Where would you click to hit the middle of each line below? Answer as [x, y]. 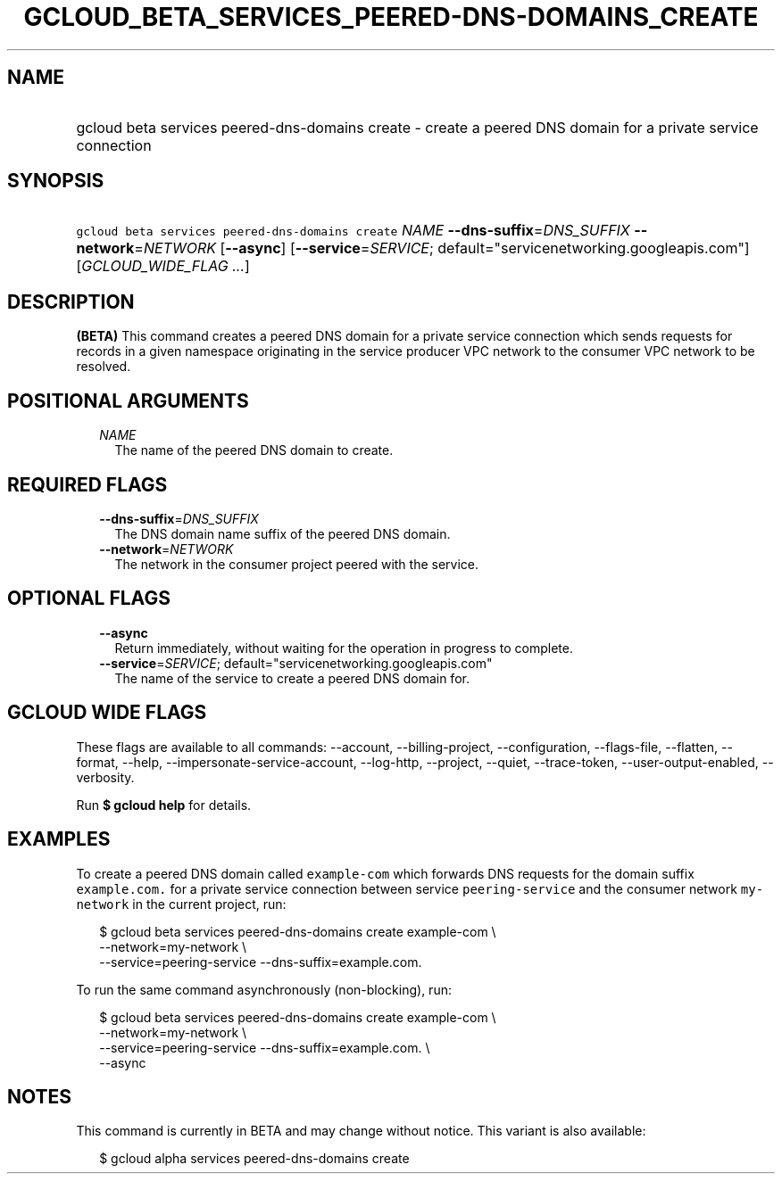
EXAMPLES [59, 839]
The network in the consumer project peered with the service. [297, 564]
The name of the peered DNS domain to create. [254, 450]
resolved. [104, 367]
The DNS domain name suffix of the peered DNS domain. [283, 533]
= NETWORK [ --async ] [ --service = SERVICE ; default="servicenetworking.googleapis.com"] [442, 248]
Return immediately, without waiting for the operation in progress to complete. [344, 648]
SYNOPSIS [56, 181]
